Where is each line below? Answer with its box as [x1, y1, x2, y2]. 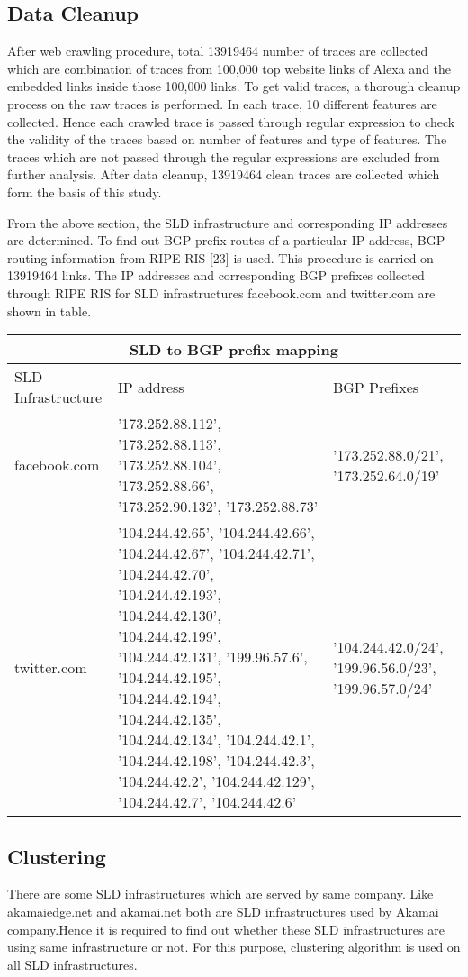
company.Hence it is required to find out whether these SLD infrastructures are [7, 919, 445, 938]
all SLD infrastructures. [7, 954, 138, 973]
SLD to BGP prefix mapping [130, 339, 338, 361]
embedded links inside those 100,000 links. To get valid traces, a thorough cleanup [7, 77, 461, 96]
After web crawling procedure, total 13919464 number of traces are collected [7, 41, 428, 60]
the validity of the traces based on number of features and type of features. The [7, 130, 447, 149]
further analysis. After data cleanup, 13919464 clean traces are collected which [7, 165, 440, 184]
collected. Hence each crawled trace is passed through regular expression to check [7, 112, 455, 131]
